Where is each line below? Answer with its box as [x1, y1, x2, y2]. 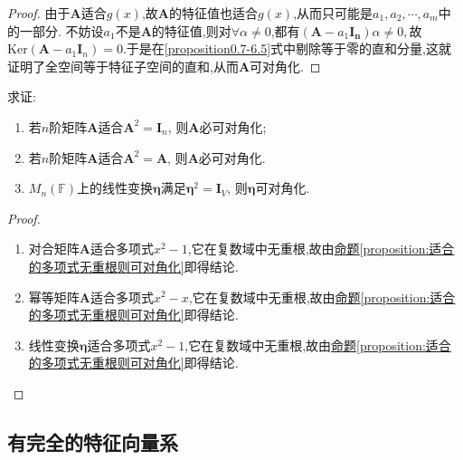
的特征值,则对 [151, 21, 231, 40]
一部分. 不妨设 [19, 21, 104, 40]
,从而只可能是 [293, 4, 373, 22]
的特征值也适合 [168, 4, 258, 22]
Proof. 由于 [7, 4, 71, 22]
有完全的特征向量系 [7, 427, 178, 455]
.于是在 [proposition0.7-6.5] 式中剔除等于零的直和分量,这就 [122, 39, 451, 58]
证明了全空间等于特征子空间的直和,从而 [7, 56, 239, 75]
